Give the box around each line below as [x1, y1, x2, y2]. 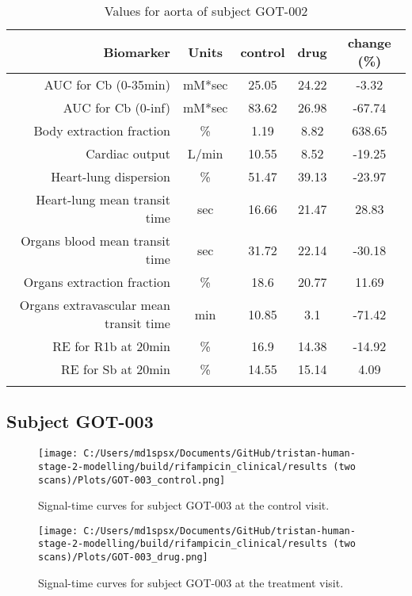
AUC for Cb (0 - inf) [63, 98, 170, 117]
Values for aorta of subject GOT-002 [104, 2, 308, 20]
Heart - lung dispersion [51, 167, 170, 185]
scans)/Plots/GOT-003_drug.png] [38, 552, 208, 564]
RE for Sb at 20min [61, 360, 170, 378]
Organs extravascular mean [19, 296, 170, 314]
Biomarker [103, 42, 170, 61]
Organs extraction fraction [23, 273, 170, 291]
